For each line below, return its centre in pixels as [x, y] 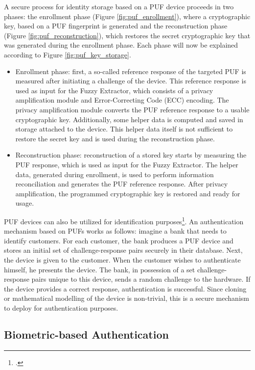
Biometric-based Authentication [86, 334]
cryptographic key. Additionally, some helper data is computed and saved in [129, 119]
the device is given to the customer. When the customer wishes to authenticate [122, 259]
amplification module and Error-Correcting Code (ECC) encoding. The [122, 100]
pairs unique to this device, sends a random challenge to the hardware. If [141, 279]
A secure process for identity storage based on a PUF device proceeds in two [119, 6]
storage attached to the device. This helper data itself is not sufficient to [124, 129]
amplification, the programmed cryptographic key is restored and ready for [128, 193]
